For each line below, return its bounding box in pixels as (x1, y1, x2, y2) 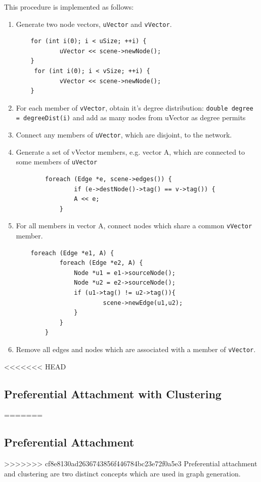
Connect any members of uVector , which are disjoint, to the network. (16, 129, 232, 140)
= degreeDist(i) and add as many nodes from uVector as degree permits (16, 112, 246, 123)
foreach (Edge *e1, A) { (30, 249, 114, 257)
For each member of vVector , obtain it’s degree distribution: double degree (16, 102, 253, 113)
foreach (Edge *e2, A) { (59, 259, 143, 267)
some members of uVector (16, 156, 98, 167)
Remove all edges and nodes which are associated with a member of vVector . (16, 344, 256, 354)
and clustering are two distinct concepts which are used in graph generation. (4, 468, 241, 478)
